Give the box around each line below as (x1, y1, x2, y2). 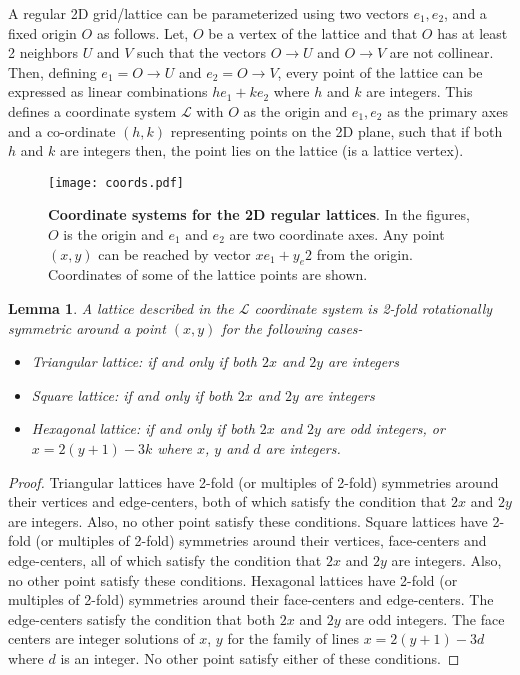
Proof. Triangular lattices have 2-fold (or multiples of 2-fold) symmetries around (8, 471, 499, 492)
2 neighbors (8, 42, 79, 63)
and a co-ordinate (8, 120, 116, 141)
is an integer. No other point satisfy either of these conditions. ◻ (60, 647, 460, 668)
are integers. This (366, 81, 473, 102)
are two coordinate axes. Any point (229, 224, 445, 244)
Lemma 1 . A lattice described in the (8, 297, 234, 318)
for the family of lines (227, 628, 359, 649)
